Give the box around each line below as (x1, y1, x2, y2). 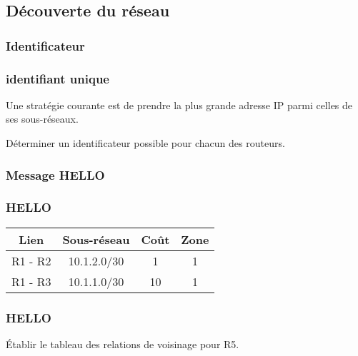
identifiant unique (6, 69, 109, 87)
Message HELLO (6, 166, 105, 183)
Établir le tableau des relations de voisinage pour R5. (6, 336, 239, 351)
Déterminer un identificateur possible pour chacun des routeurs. (6, 136, 285, 151)
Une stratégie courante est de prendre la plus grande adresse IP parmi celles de (6, 97, 353, 112)
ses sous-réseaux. (6, 111, 79, 126)
